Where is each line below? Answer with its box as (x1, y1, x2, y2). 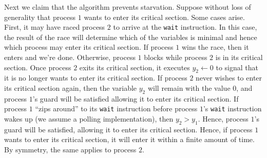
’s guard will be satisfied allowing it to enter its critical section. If (32, 93, 239, 104)
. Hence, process (198, 113, 249, 124)
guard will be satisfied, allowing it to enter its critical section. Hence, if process (4, 124, 253, 134)
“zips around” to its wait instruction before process (35, 103, 198, 114)
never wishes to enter (196, 72, 262, 83)
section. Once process (4, 62, 71, 72)
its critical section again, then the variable (4, 83, 137, 93)
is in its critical (215, 52, 263, 63)
